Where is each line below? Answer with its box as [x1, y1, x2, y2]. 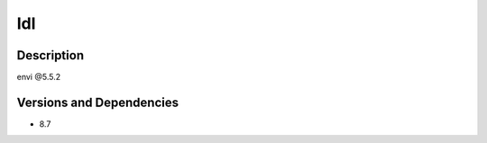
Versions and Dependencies [16, 94, 179, 110]
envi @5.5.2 [16, 72, 61, 83]
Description [16, 48, 85, 63]
